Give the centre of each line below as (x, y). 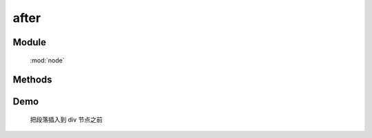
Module (29, 42)
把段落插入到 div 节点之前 (66, 119)
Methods (32, 80)
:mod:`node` (47, 60)
